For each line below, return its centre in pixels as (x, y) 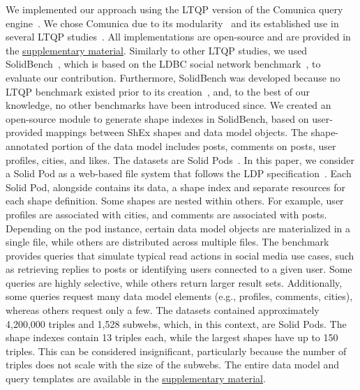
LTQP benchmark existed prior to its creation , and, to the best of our (158, 91)
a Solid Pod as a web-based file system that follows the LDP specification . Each (179, 173)
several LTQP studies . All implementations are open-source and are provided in (178, 37)
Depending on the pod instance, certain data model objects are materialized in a (178, 228)
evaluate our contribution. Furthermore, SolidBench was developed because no (173, 77)
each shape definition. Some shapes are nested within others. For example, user (175, 201)
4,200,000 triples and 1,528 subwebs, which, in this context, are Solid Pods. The (176, 323)
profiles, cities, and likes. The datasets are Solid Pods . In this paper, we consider (180, 159)
